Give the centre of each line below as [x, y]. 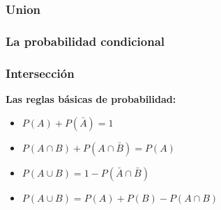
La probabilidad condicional [85, 41]
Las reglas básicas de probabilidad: [91, 98]
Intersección [40, 73]
